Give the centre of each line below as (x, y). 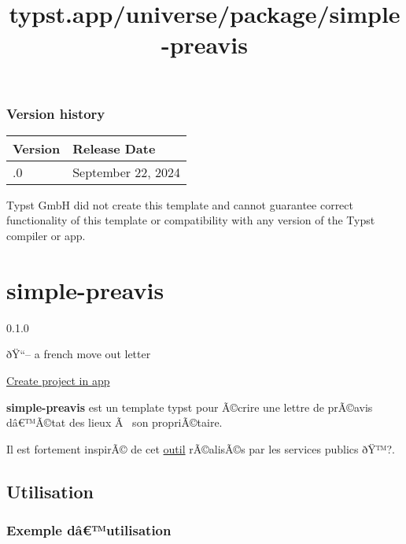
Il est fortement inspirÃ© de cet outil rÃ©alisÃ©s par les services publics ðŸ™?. (201, 448)
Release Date (114, 148)
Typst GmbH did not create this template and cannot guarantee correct (180, 204)
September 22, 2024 (127, 172)
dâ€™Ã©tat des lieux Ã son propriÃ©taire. (114, 422)
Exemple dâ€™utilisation (89, 530)
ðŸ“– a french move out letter (79, 354)
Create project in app (58, 380)
